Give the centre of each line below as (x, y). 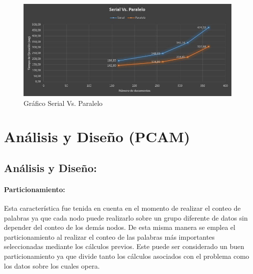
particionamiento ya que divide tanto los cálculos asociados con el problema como (127, 256)
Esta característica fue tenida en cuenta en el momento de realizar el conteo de (122, 208)
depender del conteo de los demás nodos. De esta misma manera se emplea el (120, 227)
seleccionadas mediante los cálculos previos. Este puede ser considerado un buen (124, 246)
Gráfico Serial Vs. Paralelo (63, 103)
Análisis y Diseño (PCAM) (97, 137)
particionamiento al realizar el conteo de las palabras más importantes (109, 237)
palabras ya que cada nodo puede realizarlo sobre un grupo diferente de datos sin (126, 217)
